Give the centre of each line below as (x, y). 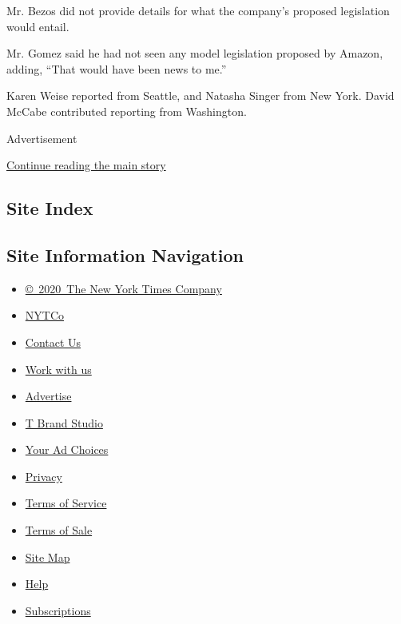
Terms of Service (66, 503)
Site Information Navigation (125, 254)
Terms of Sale (59, 530)
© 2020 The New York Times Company (123, 288)
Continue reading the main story (86, 165)
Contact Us (53, 342)
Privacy (44, 476)
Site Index (50, 208)
